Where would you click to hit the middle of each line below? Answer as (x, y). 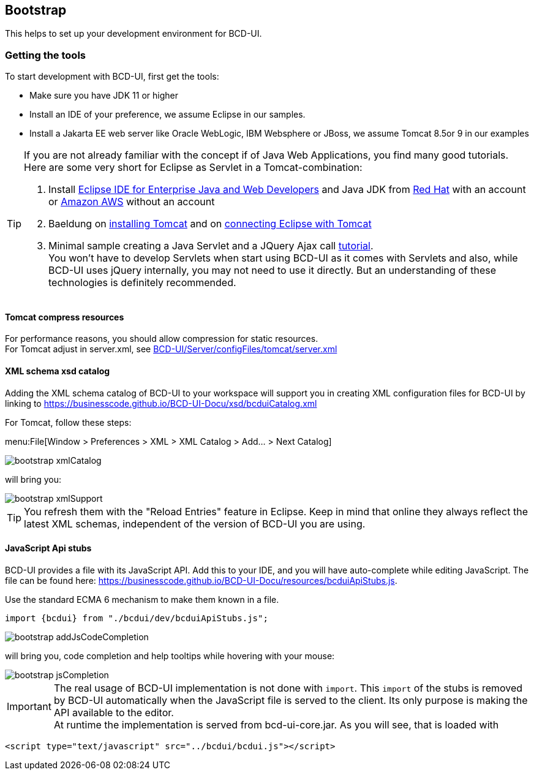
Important (29, 706)
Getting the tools (45, 55)
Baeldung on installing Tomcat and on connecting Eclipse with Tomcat (210, 224)
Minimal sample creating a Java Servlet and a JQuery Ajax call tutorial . (211, 246)
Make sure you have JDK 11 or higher (104, 96)
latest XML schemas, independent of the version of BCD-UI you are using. (195, 524)
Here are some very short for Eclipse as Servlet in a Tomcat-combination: (193, 168)
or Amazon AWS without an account (132, 202)
